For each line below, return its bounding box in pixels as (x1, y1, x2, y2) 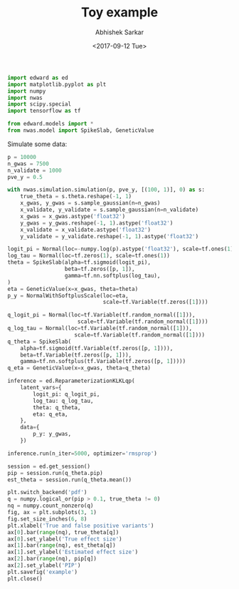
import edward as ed (7, 74, 69, 81)
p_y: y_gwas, (33, 431, 72, 438)
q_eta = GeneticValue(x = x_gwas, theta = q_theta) (7, 364, 152, 372)
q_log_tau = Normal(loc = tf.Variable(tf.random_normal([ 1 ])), (7, 325, 193, 332)
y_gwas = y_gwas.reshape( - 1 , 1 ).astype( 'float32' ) (20, 219, 174, 227)
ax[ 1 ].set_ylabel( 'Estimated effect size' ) (7, 548, 139, 556)
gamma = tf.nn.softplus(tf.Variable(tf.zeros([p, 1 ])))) (20, 358, 186, 365)
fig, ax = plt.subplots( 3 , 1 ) (7, 509, 97, 516)
